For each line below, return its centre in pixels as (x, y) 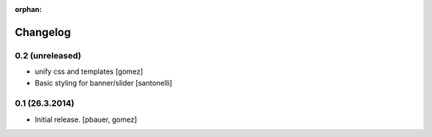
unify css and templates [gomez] (89, 71)
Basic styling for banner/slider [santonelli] (104, 83)
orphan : (28, 9)
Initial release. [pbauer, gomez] (86, 119)
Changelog (43, 32)
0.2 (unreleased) (48, 55)
